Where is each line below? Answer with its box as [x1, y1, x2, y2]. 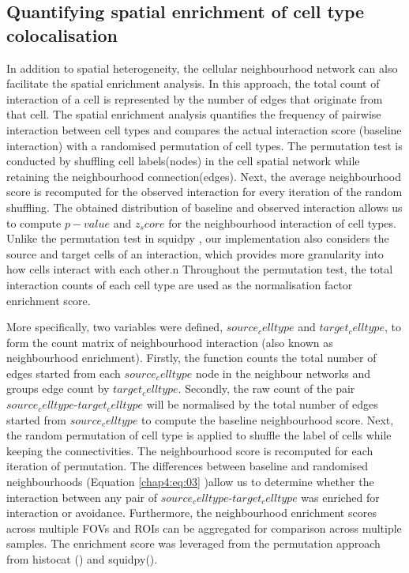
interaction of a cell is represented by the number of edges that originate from [6, 90, 383, 107]
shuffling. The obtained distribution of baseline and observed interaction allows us [6, 198, 403, 215]
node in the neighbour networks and [195, 364, 371, 381]
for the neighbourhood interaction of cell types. [168, 214, 396, 231]
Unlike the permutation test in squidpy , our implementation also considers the [6, 230, 389, 247]
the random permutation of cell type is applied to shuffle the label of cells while [6, 427, 392, 443]
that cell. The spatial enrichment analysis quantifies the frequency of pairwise [6, 106, 381, 123]
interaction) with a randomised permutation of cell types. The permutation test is [6, 137, 403, 153]
